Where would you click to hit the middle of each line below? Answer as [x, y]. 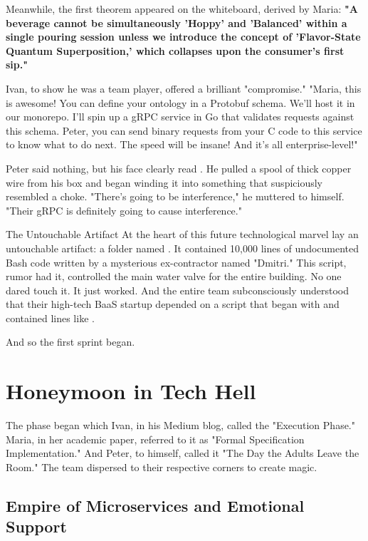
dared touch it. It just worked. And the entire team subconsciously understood [178, 290]
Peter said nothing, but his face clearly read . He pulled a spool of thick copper [179, 168]
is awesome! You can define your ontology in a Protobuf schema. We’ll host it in [180, 102]
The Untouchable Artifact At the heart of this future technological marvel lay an [182, 234]
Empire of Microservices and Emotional [155, 505]
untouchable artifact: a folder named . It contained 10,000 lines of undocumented [183, 248]
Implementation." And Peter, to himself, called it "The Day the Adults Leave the [183, 453]
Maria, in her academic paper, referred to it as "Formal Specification [155, 439]
